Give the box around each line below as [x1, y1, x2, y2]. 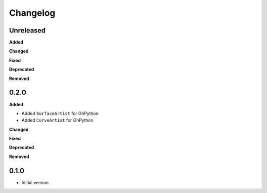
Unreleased [9, 26, 46, 35]
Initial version [21, 179, 49, 185]
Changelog [9, 7, 55, 18]
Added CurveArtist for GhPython [21, 117, 93, 123]
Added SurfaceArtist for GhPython [21, 110, 99, 116]
